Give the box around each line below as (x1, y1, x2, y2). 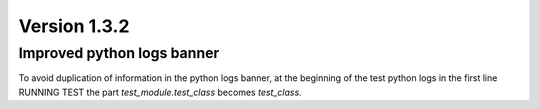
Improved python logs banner (18, 44, 220, 62)
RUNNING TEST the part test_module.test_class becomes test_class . (18, 86, 302, 98)
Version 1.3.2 (18, 15, 130, 37)
